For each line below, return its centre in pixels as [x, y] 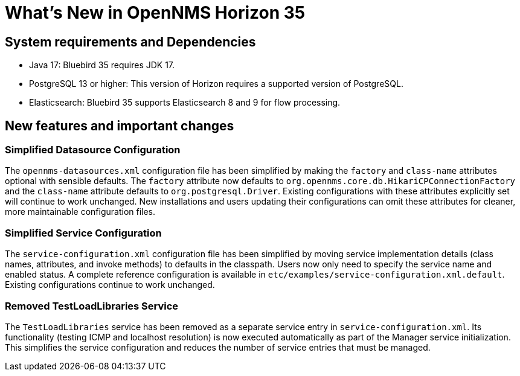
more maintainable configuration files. [80, 212]
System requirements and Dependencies [130, 42]
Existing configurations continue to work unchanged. [110, 285]
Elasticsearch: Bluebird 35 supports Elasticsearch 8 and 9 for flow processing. [185, 103]
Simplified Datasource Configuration [93, 150]
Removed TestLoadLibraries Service [92, 306]
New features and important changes [120, 126]
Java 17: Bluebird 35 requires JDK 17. [102, 65]
